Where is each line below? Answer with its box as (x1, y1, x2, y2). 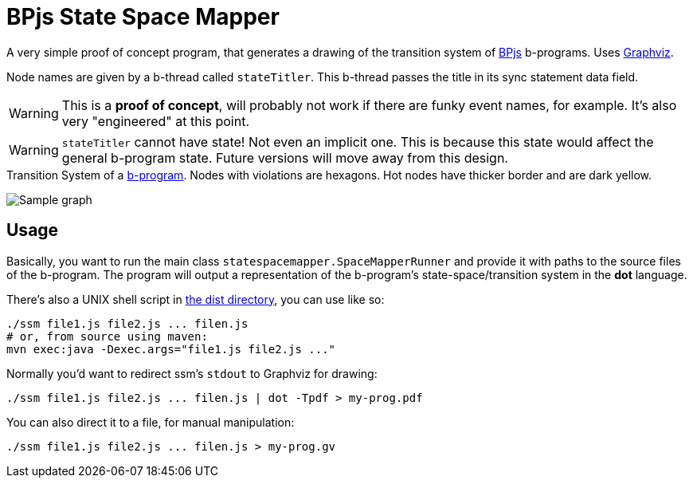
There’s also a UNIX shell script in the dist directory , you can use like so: (6, 292, 385, 306)
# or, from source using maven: (6, 329, 208, 343)
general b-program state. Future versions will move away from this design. (61, 149, 508, 166)
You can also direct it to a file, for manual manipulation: (6, 415, 295, 429)
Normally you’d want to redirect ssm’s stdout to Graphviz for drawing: (6, 366, 378, 380)
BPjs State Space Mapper (6, 3, 280, 30)
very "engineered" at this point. (61, 112, 250, 129)
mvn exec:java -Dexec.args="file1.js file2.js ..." (6, 342, 336, 356)
